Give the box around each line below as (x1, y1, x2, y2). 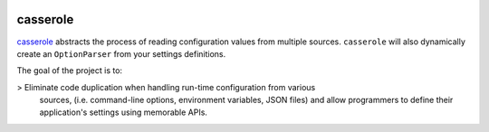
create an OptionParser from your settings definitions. (16, 48, 226, 59)
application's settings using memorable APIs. (39, 107, 208, 118)
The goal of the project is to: (16, 65, 122, 76)
